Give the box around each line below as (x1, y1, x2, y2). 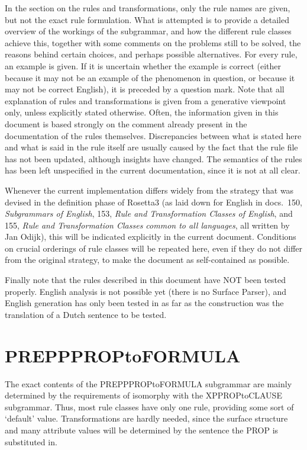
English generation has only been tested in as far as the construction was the (5, 297, 284, 309)
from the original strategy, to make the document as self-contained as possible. (5, 253, 290, 266)
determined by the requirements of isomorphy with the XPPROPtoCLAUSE (5, 389, 282, 401)
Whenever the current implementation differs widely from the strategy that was (5, 184, 294, 196)
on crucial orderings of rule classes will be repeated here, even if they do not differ (5, 242, 303, 254)
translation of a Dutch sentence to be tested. (5, 308, 167, 320)
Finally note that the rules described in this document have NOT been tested (5, 274, 286, 286)
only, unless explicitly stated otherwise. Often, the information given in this (5, 106, 279, 118)
